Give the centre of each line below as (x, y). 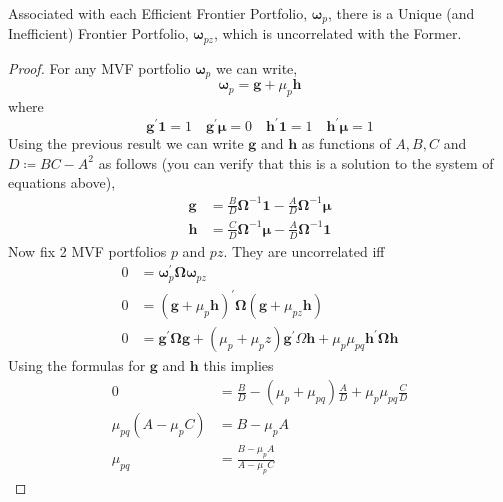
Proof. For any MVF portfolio (99, 67)
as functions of (346, 143)
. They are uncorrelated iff (304, 250)
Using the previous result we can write (126, 143)
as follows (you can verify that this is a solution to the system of (296, 162)
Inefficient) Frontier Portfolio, (98, 33)
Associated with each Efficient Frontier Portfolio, (158, 13)
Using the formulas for (77, 365)
